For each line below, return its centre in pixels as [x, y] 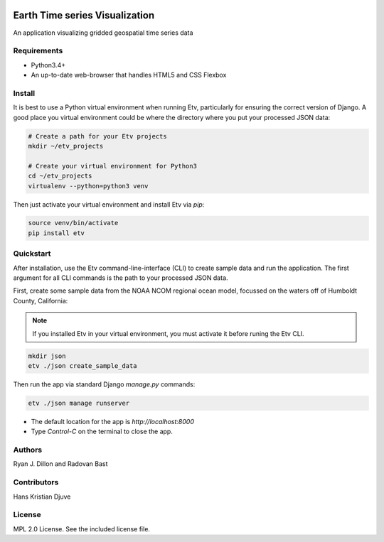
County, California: [41, 300]
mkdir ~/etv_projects [66, 146]
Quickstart [32, 254]
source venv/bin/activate [73, 223]
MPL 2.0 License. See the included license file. [82, 529]
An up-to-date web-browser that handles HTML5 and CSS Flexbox [129, 75]
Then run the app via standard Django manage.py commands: [104, 384]
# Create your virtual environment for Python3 [112, 166]
